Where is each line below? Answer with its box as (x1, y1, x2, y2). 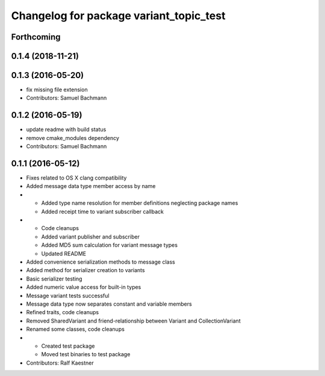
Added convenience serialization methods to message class (26, 258, 176, 265)
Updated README (41, 250, 87, 257)
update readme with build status (26, 126, 107, 133)
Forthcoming (11, 32, 61, 42)
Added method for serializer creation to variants (26, 267, 145, 274)
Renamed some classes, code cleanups (26, 326, 125, 333)
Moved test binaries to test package (41, 351, 131, 358)
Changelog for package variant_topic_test (11, 9, 226, 22)
